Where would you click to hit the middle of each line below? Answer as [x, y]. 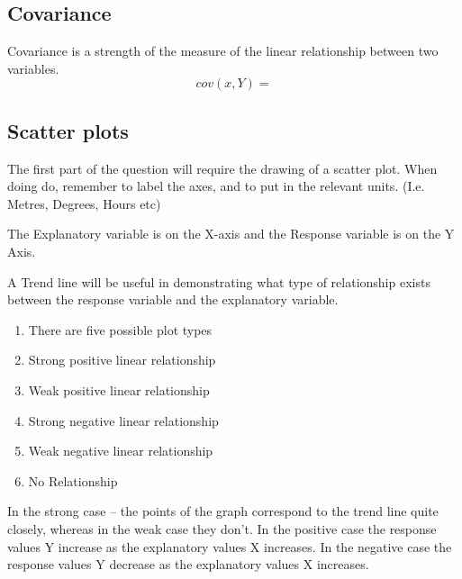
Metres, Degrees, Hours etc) [84, 203]
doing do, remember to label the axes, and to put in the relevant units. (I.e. [216, 186]
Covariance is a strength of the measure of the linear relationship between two [223, 51]
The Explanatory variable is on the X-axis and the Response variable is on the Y [231, 234]
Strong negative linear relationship [123, 420]
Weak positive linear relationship [119, 389]
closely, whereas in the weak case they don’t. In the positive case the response [222, 528]
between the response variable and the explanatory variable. [173, 299]
